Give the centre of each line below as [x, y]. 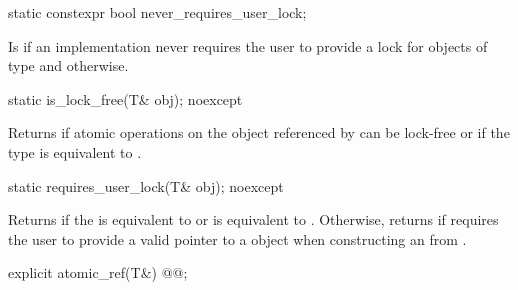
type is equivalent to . [75, 151]
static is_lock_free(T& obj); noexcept [125, 98]
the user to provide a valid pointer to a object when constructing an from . [237, 238]
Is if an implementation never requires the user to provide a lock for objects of [248, 45]
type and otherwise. [68, 65]
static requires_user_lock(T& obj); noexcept [146, 185]
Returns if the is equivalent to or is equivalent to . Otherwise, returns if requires [253, 219]
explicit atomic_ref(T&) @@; [98, 272]
